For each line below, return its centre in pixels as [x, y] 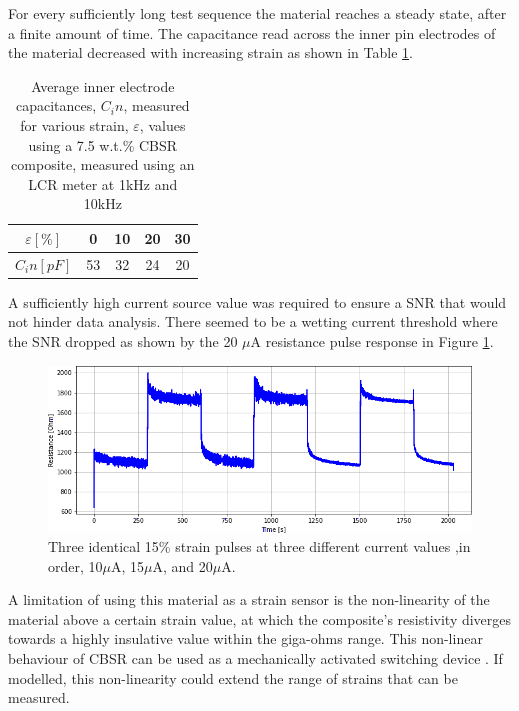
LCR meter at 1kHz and [103, 183]
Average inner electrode [103, 85]
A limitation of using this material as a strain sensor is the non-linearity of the [249, 599]
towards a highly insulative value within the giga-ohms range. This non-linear [245, 638]
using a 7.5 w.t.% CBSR [103, 144]
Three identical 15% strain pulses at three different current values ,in [259, 546]
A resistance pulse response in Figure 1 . [372, 341]
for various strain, [74, 124]
